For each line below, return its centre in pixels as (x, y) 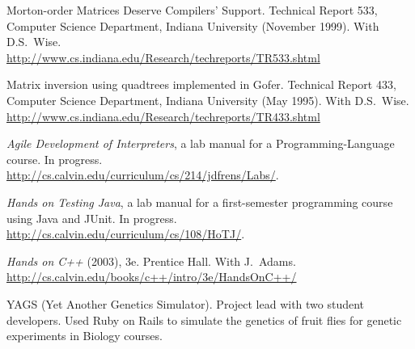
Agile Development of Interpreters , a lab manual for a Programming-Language (201, 143)
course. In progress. (55, 159)
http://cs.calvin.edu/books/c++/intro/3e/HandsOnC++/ (152, 277)
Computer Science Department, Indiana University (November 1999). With (193, 25)
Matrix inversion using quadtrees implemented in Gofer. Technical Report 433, (201, 84)
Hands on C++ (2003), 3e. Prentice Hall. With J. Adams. (151, 261)
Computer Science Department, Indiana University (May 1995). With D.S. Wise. (208, 100)
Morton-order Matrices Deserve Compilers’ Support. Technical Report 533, (192, 10)
